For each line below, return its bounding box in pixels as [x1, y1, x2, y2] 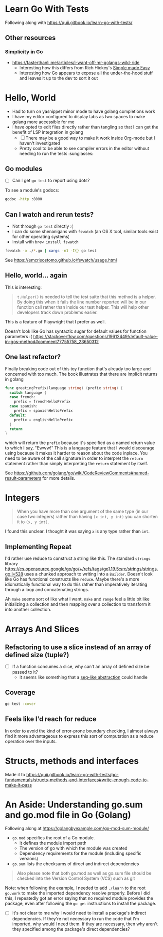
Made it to [5, 771, 25, 777]
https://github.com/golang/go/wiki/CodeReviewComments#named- [14, 470, 149, 476]
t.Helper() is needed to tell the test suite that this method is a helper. [17, 294, 156, 299]
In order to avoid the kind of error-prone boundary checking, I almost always [5, 728, 159, 734]
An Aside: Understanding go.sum [5, 799, 143, 810]
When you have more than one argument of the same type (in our [17, 509, 148, 514]
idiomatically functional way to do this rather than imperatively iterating [5, 581, 147, 587]
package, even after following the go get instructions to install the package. [5, 900, 157, 907]
